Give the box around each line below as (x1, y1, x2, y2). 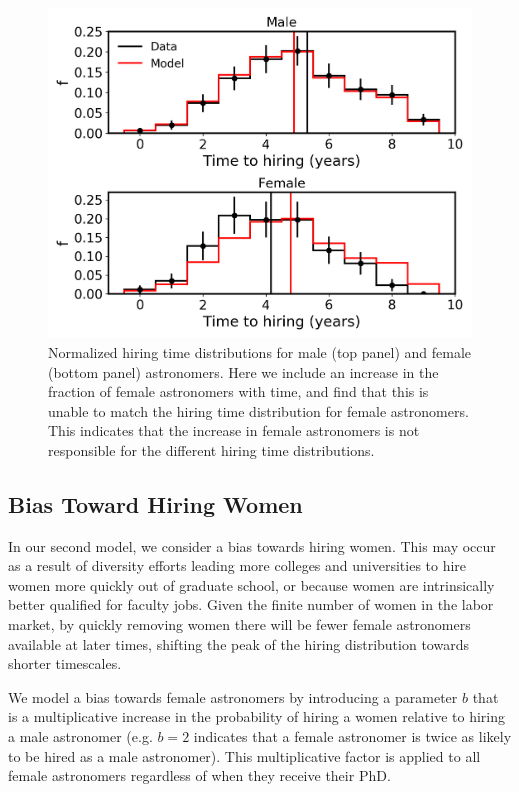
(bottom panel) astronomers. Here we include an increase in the (48, 361, 439, 382)
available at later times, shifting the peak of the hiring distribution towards (8, 633, 469, 654)
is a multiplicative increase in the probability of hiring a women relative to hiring (8, 706, 505, 727)
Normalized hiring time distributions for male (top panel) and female (48, 341, 472, 362)
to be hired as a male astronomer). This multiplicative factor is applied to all (8, 745, 481, 766)
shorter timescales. (8, 653, 122, 674)
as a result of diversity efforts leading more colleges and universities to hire (8, 555, 467, 576)
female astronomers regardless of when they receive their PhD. (8, 765, 391, 786)
